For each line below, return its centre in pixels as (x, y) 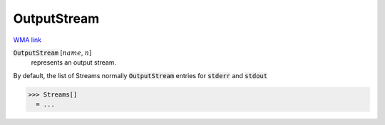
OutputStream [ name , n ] (52, 53)
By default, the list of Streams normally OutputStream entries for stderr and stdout (140, 75)
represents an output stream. (74, 62)
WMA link (27, 40)
